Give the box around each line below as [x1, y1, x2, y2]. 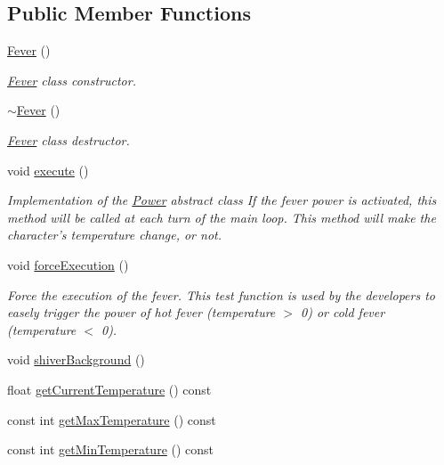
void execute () [7, 160, 89, 179]
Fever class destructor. [7, 130, 130, 149]
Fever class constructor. [7, 70, 136, 89]
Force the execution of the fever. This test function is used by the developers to [7, 285, 436, 304]
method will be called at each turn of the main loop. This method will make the [7, 208, 436, 226]
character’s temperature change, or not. [7, 225, 222, 244]
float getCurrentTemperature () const [7, 379, 212, 398]
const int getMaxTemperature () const [7, 410, 216, 428]
